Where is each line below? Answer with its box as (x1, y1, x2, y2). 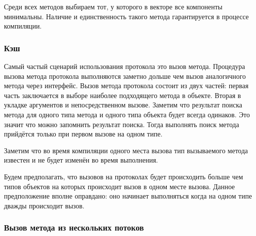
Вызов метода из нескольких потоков (4, 221, 144, 234)
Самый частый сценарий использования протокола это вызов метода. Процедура (4, 61, 245, 71)
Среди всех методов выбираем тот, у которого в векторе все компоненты (4, 1, 222, 11)
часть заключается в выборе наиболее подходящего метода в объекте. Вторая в (4, 90, 241, 100)
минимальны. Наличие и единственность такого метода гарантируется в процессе (4, 11, 249, 21)
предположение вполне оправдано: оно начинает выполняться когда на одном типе (4, 191, 252, 201)
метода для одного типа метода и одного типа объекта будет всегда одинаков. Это (4, 109, 250, 119)
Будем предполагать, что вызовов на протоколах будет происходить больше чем (4, 171, 243, 181)
